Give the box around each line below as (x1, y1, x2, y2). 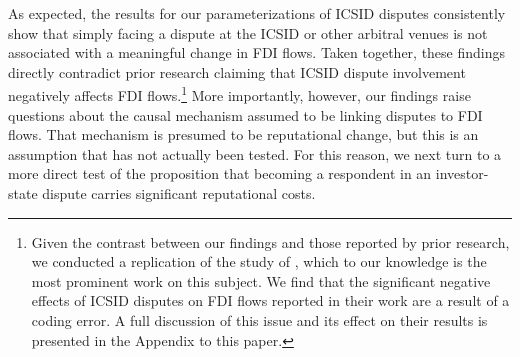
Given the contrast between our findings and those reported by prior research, (31, 231, 510, 252)
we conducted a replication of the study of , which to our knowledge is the (31, 251, 487, 272)
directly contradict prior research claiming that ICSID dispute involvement (8, 61, 466, 82)
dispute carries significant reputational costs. (42, 183, 316, 203)
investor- (435, 163, 489, 184)
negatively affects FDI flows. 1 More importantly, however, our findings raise (8, 82, 471, 106)
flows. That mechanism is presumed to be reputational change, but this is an (8, 124, 479, 145)
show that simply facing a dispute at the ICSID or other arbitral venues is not (8, 22, 488, 43)
